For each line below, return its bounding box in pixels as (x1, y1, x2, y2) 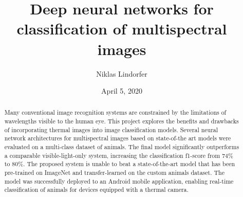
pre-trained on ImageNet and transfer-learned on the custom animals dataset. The (4, 168, 225, 177)
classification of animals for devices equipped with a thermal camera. (4, 185, 189, 194)
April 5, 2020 (101, 85, 142, 96)
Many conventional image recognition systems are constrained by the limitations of (4, 108, 227, 117)
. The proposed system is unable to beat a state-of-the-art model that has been (23, 159, 235, 168)
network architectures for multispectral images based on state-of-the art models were (4, 134, 231, 142)
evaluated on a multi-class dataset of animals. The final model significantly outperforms (4, 142, 239, 151)
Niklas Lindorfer (96, 68, 147, 79)
